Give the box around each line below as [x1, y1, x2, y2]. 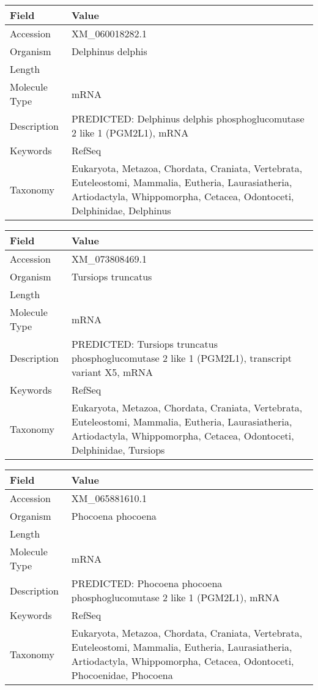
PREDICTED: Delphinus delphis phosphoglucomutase [71, 111, 305, 126]
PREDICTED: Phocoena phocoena [71, 576, 223, 590]
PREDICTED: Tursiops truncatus [71, 337, 218, 351]
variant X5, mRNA [71, 365, 153, 379]
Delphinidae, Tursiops [71, 443, 165, 457]
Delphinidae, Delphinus [71, 203, 171, 217]
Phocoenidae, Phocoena [71, 668, 173, 682]
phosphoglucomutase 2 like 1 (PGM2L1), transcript [71, 351, 292, 365]
